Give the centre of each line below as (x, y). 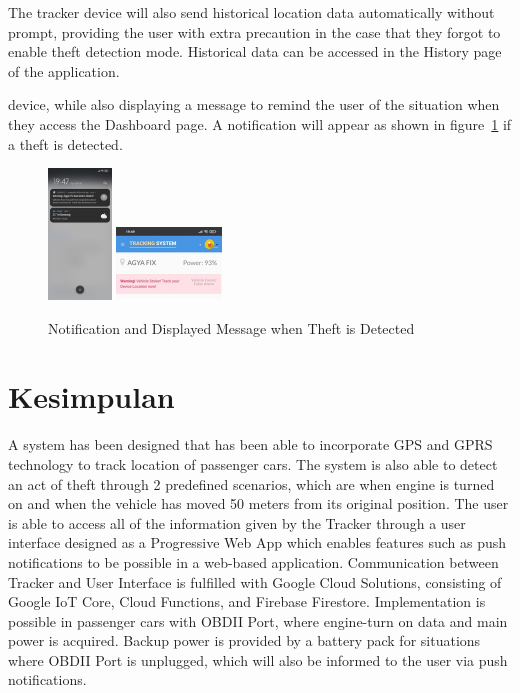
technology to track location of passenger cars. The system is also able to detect (253, 463)
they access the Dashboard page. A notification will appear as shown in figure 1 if (260, 123)
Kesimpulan (91, 396)
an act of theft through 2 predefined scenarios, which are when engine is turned (251, 483)
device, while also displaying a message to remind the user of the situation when (254, 104)
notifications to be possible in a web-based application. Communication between (253, 561)
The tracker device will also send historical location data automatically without (251, 12)
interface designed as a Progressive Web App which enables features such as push (257, 542)
